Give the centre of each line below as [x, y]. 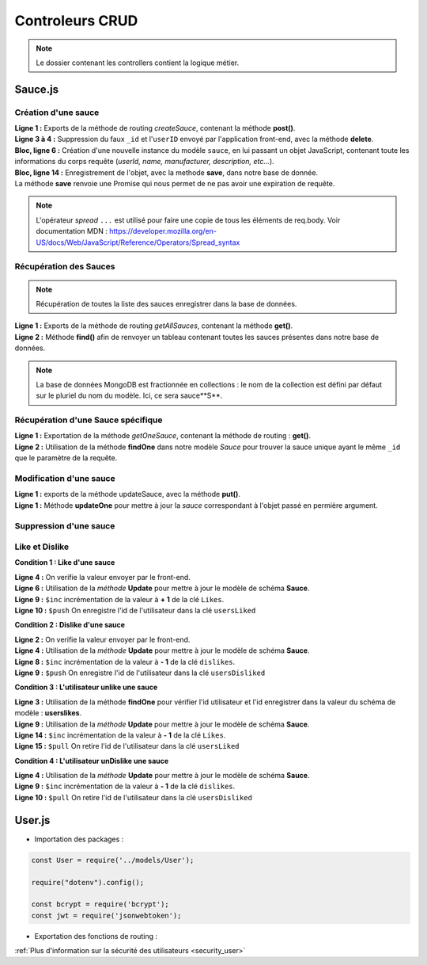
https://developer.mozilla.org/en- [163, 231]
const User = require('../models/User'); [113, 860]
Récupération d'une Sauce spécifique [89, 420]
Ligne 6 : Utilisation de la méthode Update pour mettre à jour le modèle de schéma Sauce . [162, 588]
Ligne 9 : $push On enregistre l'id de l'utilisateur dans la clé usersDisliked [140, 673]
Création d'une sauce [57, 113]
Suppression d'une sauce [65, 525]
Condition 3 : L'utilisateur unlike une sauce [86, 687]
